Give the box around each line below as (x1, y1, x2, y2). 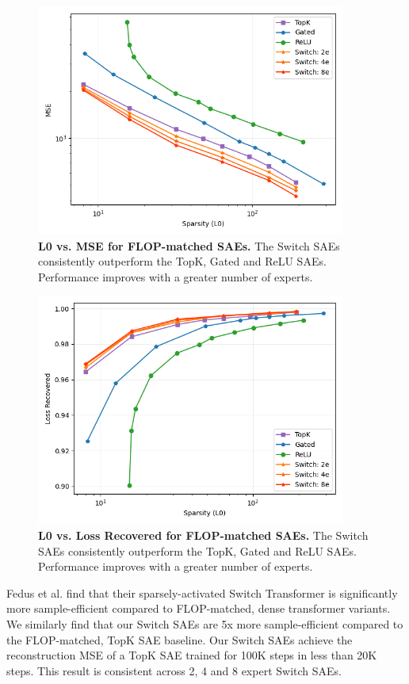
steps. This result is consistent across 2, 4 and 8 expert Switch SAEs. (6, 662, 342, 678)
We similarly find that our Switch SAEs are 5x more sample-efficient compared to (6, 615, 403, 632)
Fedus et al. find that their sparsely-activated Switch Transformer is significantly (6, 584, 398, 601)
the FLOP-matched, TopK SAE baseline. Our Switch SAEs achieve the (6, 631, 353, 648)
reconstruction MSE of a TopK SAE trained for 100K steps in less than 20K (6, 647, 377, 663)
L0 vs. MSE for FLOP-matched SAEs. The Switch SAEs (38, 237, 340, 254)
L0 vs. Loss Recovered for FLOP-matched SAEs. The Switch (38, 526, 369, 543)
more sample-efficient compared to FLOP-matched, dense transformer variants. (6, 600, 391, 617)
